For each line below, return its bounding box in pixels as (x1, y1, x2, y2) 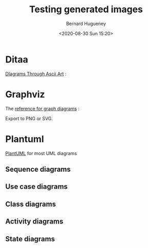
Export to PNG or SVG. (5, 115, 53, 121)
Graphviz (5, 88, 45, 100)
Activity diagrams (5, 217, 64, 226)
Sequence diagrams (5, 165, 71, 173)
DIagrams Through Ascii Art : (5, 71, 67, 77)
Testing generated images (29, 4, 143, 15)
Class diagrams (5, 199, 56, 208)
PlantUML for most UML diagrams (5, 150, 77, 156)
